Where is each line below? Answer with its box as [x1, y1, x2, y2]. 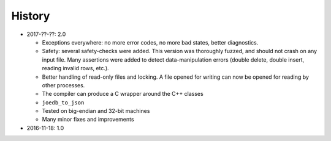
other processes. [42, 81, 85, 89]
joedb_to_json [42, 99, 85, 106]
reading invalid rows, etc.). [42, 65, 110, 72]
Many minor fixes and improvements [42, 116, 134, 123]
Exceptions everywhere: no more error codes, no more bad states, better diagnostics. [42, 38, 259, 46]
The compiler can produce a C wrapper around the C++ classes [42, 90, 204, 98]
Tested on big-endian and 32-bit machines [42, 107, 150, 115]
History [11, 9, 50, 23]
